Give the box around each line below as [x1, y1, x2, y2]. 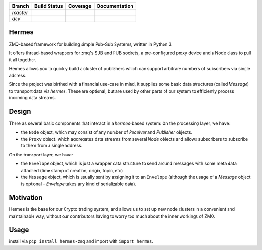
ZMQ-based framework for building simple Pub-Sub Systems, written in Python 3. [9, 41, 173, 47]
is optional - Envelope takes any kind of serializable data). [21, 181, 137, 187]
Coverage [68, 3, 92, 9]
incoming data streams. [9, 95, 56, 101]
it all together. [9, 57, 36, 62]
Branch [12, 3, 29, 9]
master [12, 9, 29, 16]
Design [9, 108, 31, 116]
